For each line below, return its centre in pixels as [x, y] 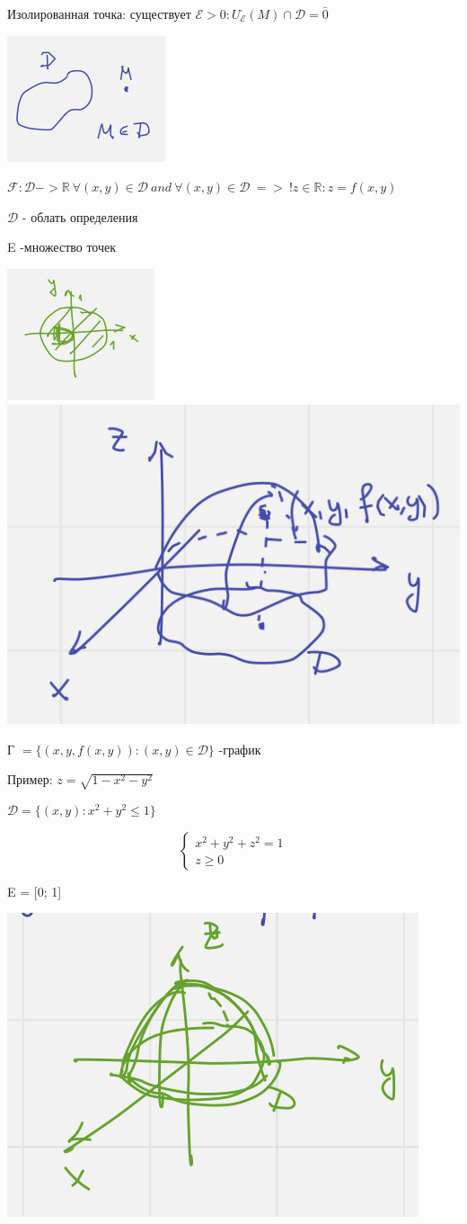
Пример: [30, 779]
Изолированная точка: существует [99, 13]
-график [240, 749]
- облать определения [80, 216]
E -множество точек [62, 247]
